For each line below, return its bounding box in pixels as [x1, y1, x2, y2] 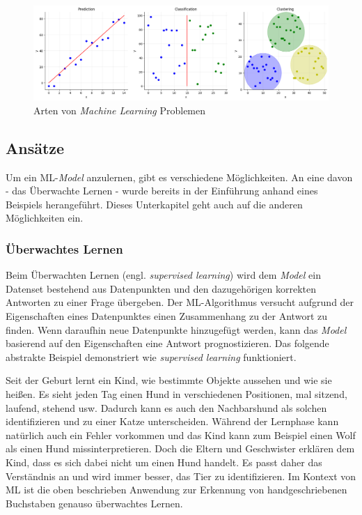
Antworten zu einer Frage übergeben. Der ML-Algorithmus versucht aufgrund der [6, 295, 354, 309]
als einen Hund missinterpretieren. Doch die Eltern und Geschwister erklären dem [6, 441, 355, 456]
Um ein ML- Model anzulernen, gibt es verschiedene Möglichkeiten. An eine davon [6, 169, 353, 184]
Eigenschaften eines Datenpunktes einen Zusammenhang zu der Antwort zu [6, 308, 327, 323]
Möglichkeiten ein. [6, 210, 84, 225]
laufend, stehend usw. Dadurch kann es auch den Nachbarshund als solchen [6, 400, 327, 415]
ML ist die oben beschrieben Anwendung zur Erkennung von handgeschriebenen [6, 482, 347, 497]
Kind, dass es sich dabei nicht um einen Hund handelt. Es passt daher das [6, 454, 322, 469]
